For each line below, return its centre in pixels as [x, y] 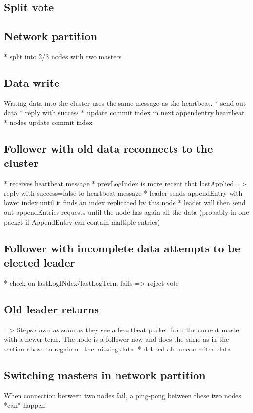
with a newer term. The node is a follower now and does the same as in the [117, 339]
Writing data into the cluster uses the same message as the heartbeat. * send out [125, 103]
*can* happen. [26, 405]
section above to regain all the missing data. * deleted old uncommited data [117, 348]
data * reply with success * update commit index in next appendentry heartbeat [124, 113]
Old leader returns [52, 309]
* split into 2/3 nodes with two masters [63, 56]
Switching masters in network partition [105, 375]
